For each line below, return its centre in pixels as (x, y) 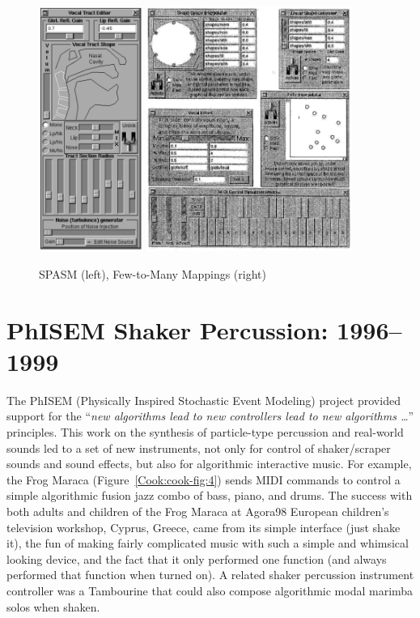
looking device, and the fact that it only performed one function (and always (197, 558)
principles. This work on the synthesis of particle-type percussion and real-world (205, 432)
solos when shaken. (53, 606)
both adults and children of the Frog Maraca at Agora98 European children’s (198, 511)
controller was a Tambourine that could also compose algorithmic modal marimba (210, 590)
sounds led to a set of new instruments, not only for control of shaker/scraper (199, 448)
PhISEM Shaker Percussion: (168, 329)
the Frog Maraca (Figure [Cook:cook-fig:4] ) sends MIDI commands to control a (204, 479)
